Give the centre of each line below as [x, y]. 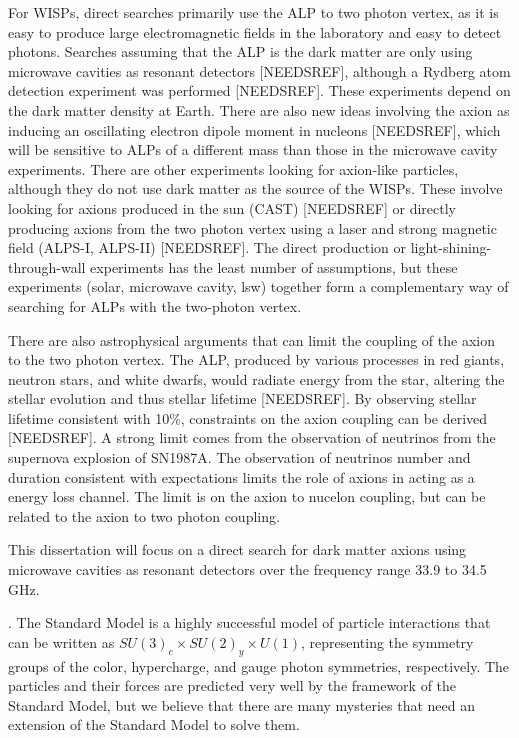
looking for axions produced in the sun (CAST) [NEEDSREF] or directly [232, 207]
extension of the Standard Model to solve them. [154, 724]
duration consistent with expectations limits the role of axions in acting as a [241, 476]
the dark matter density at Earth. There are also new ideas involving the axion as [259, 109]
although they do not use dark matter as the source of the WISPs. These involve [255, 188]
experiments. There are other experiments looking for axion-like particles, [233, 168]
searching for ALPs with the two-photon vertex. [155, 305]
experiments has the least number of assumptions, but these [274, 266]
